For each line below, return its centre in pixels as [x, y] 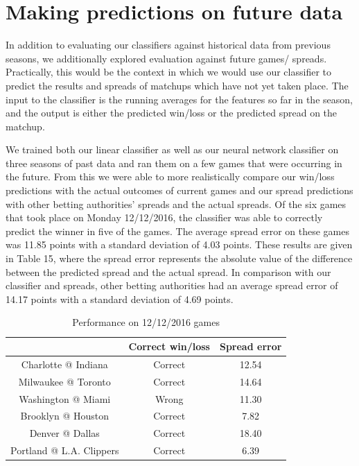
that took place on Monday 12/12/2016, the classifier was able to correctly [164, 217]
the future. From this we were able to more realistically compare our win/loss [170, 176]
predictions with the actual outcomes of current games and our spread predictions [179, 190]
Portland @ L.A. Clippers [65, 450]
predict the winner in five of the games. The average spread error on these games [177, 231]
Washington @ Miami [65, 398]
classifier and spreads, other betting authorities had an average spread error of [172, 285]
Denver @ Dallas [64, 433]
